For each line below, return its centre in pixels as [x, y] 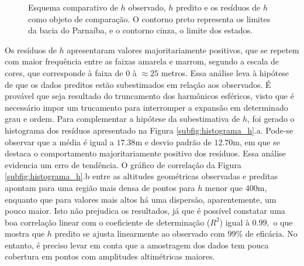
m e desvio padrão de [173, 141]
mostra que [25, 233]
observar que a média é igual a [59, 141]
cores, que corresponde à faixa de [64, 72]
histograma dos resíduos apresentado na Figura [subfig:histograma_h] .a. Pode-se [149, 130]
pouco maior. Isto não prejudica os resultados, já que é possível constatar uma [145, 211]
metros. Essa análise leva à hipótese [225, 72]
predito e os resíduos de [218, 7]
